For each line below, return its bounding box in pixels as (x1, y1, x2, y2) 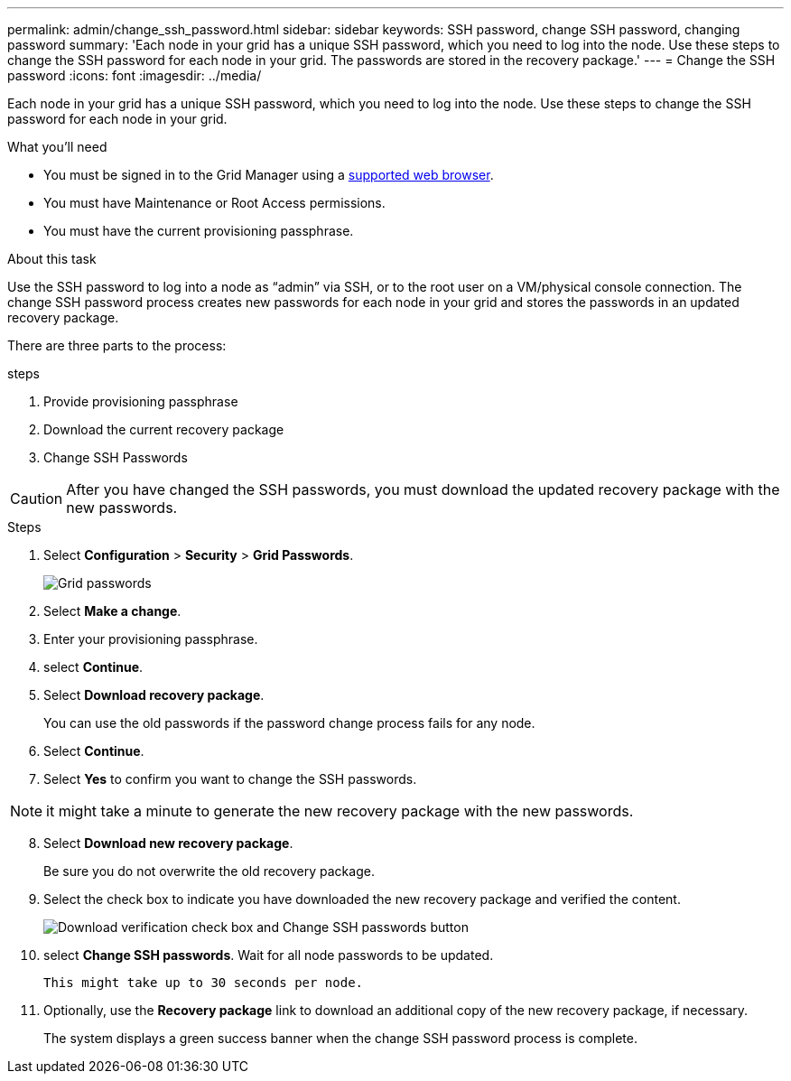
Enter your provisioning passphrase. (43, 631, 258, 647)
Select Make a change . (43, 603, 181, 619)
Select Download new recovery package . (43, 835, 293, 851)
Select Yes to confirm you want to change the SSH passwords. (43, 771, 417, 787)
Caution (10, 489, 63, 508)
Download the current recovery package (43, 422, 284, 437)
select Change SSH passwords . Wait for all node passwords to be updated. (43, 947, 494, 963)
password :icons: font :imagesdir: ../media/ (7, 68, 262, 83)
